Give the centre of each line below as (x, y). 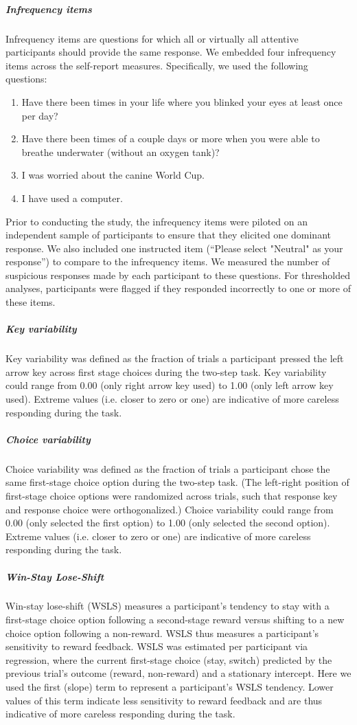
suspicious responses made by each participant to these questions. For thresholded (178, 275)
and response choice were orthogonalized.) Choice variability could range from (170, 509)
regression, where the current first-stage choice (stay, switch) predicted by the (169, 659)
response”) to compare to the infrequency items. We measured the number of (168, 261)
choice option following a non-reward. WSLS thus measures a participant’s (162, 633)
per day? (40, 115)
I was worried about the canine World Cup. (113, 175)
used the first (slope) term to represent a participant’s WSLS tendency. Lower (170, 687)
